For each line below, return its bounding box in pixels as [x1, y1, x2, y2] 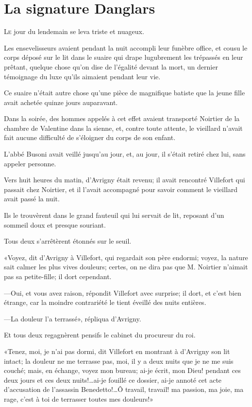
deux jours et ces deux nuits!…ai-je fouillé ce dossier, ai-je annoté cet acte [4, 374, 222, 385]
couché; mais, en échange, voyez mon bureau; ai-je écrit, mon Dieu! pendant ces [4, 365, 241, 375]
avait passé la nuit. [4, 194, 60, 204]
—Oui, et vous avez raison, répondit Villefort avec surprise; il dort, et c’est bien [4, 287, 241, 298]
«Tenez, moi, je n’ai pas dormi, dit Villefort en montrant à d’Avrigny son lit [4, 346, 230, 356]
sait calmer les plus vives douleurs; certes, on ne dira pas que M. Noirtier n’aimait [4, 262, 248, 272]
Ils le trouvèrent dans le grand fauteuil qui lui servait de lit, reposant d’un [4, 210, 224, 220]
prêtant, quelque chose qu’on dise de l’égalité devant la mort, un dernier [4, 61, 218, 71]
